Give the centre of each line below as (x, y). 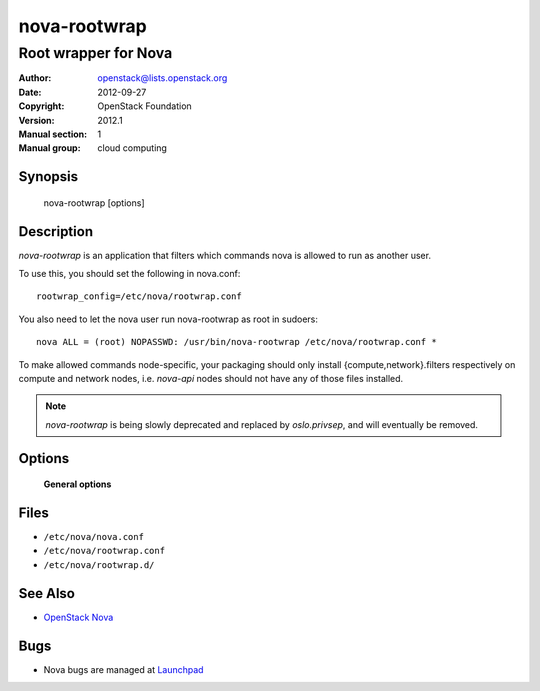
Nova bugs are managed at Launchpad (123, 669)
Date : (30, 92)
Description (56, 231)
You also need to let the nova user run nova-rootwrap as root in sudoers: (168, 319)
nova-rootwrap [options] (94, 202)
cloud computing (132, 148)
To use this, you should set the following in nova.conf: (129, 274)
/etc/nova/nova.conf (94, 537)
